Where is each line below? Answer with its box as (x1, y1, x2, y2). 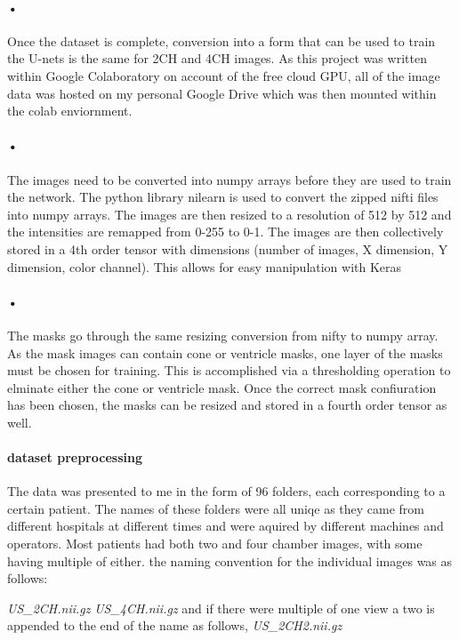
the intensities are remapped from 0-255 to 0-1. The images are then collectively (7, 222, 444, 241)
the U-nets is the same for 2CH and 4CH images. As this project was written (7, 49, 427, 68)
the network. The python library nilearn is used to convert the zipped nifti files (7, 188, 439, 206)
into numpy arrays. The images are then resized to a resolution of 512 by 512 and (7, 204, 452, 223)
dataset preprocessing (7, 448, 142, 467)
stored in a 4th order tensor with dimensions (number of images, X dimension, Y (7, 239, 448, 258)
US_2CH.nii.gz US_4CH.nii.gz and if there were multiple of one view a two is (7, 598, 435, 617)
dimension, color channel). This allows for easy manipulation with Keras (7, 257, 402, 276)
